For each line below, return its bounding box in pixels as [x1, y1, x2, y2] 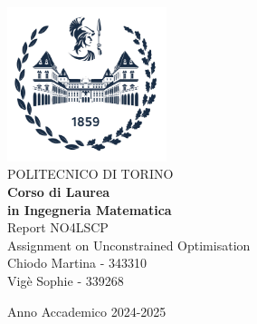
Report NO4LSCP [7, 218, 109, 237]
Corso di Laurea [7, 182, 110, 201]
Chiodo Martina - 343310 [7, 253, 148, 272]
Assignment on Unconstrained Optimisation [7, 235, 251, 254]
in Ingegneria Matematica [7, 200, 172, 219]
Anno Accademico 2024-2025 [7, 301, 167, 320]
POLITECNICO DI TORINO [7, 164, 174, 183]
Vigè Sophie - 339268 [7, 271, 124, 290]
